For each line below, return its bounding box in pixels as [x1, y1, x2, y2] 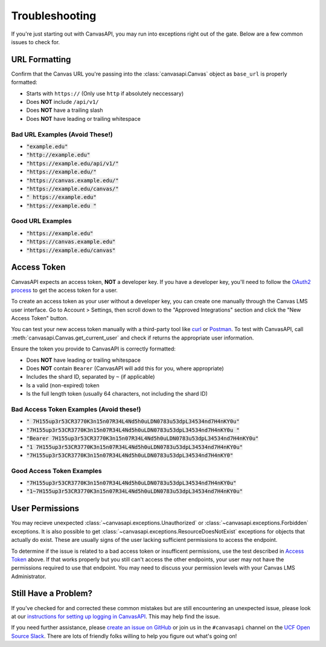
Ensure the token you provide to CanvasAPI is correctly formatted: [11, 345, 176, 353]
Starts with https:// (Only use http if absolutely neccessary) [26, 89, 184, 97]
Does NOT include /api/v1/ [26, 98, 99, 106]
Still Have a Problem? [11, 588, 93, 599]
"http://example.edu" [26, 152, 91, 158]
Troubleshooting [11, 9, 97, 22]
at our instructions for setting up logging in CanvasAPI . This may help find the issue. [11, 613, 220, 620]
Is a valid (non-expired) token [26, 381, 100, 389]
